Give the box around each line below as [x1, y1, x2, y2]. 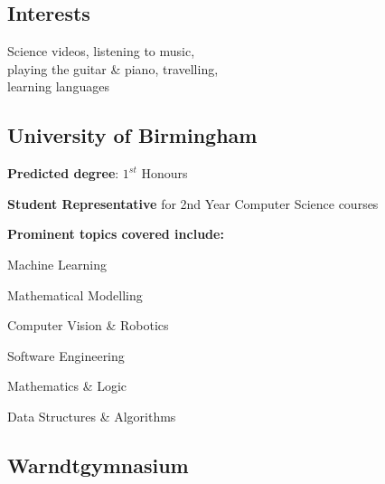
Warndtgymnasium [7, 451, 189, 479]
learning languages [7, 77, 109, 96]
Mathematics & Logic [7, 376, 127, 395]
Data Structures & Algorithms [7, 406, 176, 425]
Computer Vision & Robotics [7, 316, 169, 335]
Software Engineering [7, 346, 125, 365]
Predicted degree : [7, 164, 119, 183]
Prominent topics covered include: [7, 224, 224, 243]
